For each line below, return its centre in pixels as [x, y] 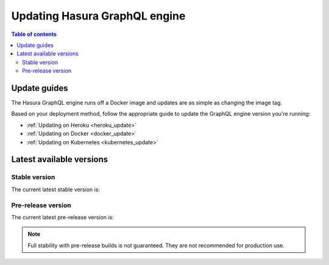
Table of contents [34, 34]
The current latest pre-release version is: [62, 217]
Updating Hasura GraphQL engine [98, 16]
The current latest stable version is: [56, 189]
